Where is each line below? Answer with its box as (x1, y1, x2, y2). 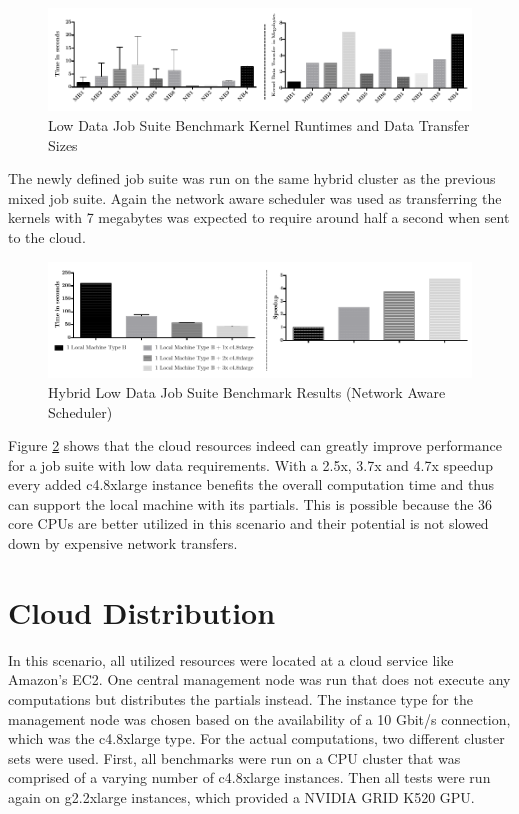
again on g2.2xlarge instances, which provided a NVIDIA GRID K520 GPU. (8, 786, 475, 807)
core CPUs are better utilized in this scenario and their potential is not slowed (8, 513, 489, 534)
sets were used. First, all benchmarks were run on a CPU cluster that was (8, 747, 461, 768)
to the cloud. (8, 227, 86, 248)
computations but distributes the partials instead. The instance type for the (8, 688, 473, 709)
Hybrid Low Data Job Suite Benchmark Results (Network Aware (48, 381, 446, 402)
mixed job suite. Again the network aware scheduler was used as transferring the (8, 187, 502, 208)
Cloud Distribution (8, 591, 276, 632)
